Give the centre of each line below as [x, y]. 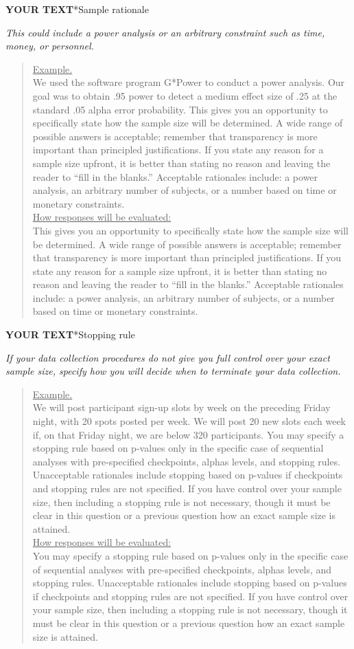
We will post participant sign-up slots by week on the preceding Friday [181, 407]
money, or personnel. [50, 46]
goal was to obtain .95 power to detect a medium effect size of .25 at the [185, 95]
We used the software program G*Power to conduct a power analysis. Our [189, 82]
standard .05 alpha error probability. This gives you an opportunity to [180, 109]
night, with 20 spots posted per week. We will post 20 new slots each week [189, 421]
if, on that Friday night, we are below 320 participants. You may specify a [188, 434]
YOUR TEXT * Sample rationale [77, 9]
